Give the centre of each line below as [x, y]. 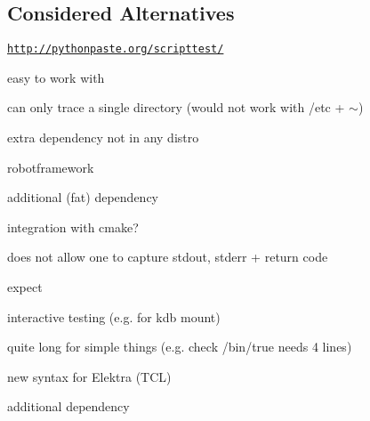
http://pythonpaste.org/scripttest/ [116, 49]
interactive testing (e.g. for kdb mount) [114, 316]
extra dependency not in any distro [103, 138]
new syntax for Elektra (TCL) [89, 376]
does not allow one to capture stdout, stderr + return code [168, 257]
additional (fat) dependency [83, 197]
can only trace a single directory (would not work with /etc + [176, 107]
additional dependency [68, 406]
